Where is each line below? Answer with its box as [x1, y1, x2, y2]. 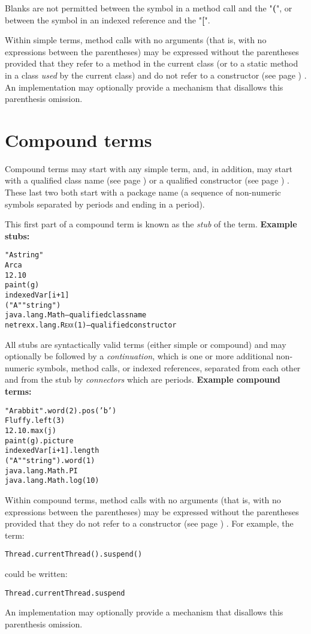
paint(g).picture [5, 436, 74, 445]
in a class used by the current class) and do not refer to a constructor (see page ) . [5, 68, 307, 81]
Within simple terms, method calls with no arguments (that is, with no [5, 34, 267, 46]
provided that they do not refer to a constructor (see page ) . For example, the [5, 517, 294, 530]
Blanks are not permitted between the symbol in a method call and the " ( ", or [5, 2, 292, 14]
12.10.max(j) [5, 426, 56, 435]
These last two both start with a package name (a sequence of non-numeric [5, 186, 281, 199]
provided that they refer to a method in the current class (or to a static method [5, 57, 298, 70]
